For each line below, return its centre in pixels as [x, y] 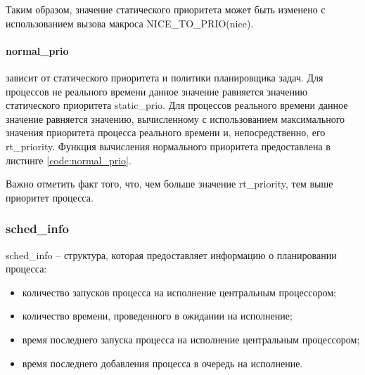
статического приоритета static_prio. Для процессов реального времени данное [177, 105]
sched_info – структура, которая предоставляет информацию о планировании [171, 255]
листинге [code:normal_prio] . [69, 160]
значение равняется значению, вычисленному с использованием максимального [175, 118]
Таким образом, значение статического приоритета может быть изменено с [166, 9]
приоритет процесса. [50, 197]
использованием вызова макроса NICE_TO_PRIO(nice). [130, 23]
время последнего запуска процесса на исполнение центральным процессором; [191, 339]
